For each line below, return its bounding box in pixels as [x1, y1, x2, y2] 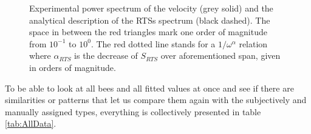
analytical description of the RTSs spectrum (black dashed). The [29, 13, 270, 26]
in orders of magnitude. [29, 61, 116, 73]
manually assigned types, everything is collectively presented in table [5, 105, 261, 118]
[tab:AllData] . [5, 117, 56, 130]
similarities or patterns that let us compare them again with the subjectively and [5, 93, 307, 106]
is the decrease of [74, 49, 138, 62]
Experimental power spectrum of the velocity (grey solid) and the [29, 2, 273, 14]
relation [239, 37, 268, 50]
